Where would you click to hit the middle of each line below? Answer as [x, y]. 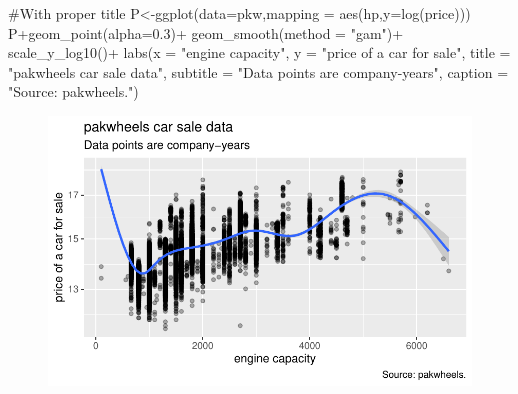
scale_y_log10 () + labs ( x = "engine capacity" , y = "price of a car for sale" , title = [259, 52]
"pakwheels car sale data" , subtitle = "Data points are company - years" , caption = [258, 71]
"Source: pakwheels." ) [73, 91]
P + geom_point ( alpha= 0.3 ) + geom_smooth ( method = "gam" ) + [206, 32]
